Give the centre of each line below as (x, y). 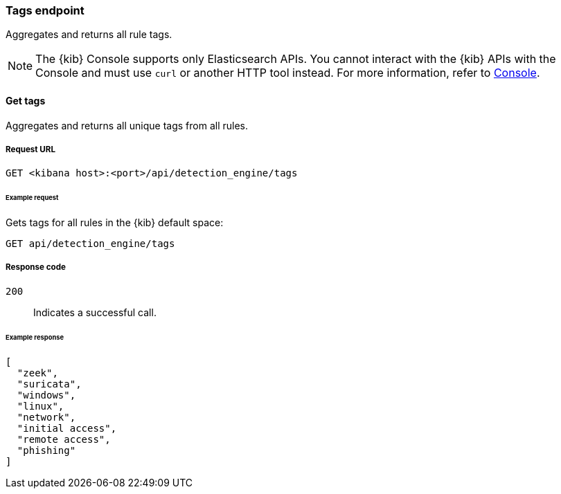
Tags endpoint (45, 10)
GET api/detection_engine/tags (90, 244)
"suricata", (49, 384)
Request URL (31, 149)
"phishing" (46, 450)
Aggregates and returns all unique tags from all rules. (127, 125)
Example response (35, 337)
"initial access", (67, 428)
